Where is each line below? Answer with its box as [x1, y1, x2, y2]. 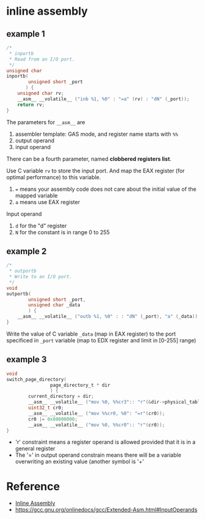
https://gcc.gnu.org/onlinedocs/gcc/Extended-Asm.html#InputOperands [15, 506, 198, 513]
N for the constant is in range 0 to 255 [15, 228, 110, 236]
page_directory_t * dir [49, 382, 111, 388]
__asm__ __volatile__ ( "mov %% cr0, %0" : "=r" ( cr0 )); [28, 410, 165, 416]
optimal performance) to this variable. [6, 173, 101, 181]
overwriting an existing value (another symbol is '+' [15, 458, 145, 465]
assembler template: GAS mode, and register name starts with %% [15, 130, 179, 138]
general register [15, 445, 56, 452]
